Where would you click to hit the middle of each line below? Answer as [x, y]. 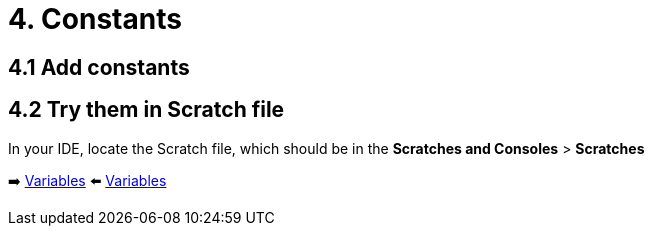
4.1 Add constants [99, 67]
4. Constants [95, 19]
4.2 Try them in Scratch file [146, 110]
